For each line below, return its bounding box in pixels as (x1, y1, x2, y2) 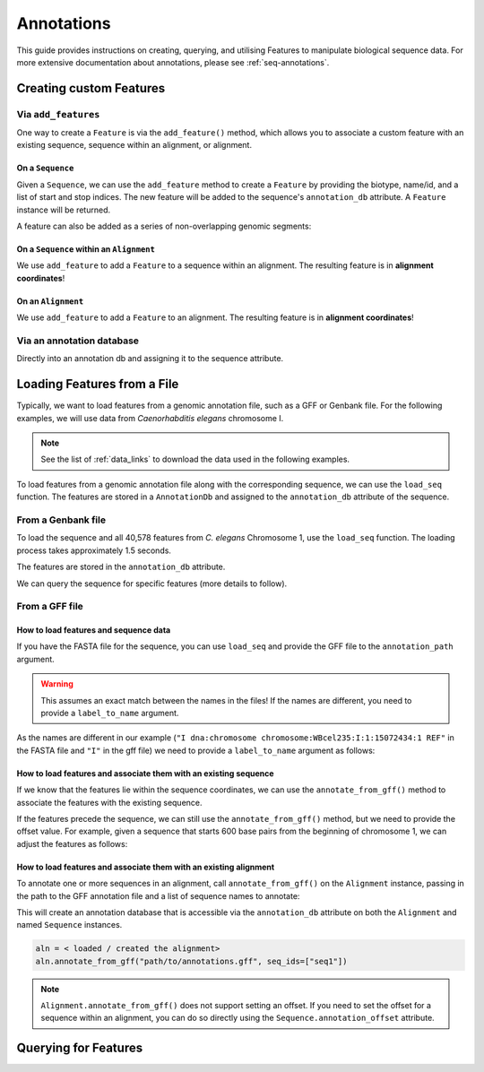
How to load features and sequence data (16, 625, 171, 635)
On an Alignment (16, 296, 84, 307)
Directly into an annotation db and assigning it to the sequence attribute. (16, 353, 284, 364)
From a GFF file (16, 601, 84, 613)
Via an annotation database (16, 334, 139, 347)
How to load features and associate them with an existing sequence (16, 767, 274, 779)
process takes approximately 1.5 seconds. (16, 545, 172, 556)
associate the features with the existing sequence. (16, 797, 203, 808)
